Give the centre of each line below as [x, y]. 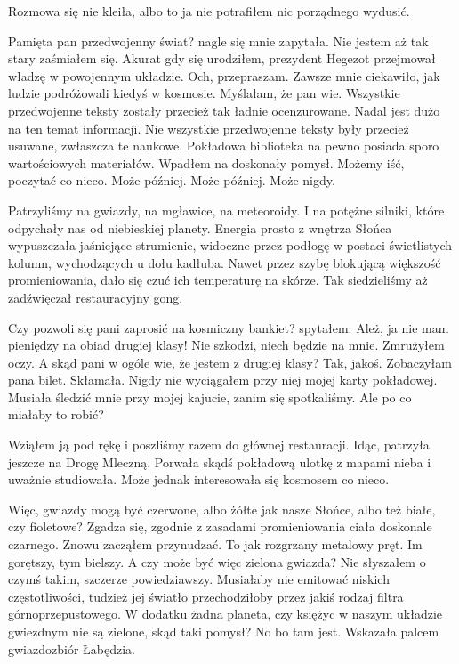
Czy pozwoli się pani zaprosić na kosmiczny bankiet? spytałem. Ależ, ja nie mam [229, 327]
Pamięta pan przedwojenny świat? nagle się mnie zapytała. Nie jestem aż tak [218, 40]
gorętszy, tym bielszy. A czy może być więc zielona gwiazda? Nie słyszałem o [217, 561]
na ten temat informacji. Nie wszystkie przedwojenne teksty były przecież [209, 128]
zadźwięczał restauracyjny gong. [96, 297]
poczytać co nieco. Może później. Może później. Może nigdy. [172, 180]
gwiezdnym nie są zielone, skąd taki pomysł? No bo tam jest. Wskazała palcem [224, 631]
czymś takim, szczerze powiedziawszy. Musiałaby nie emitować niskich [199, 579]
